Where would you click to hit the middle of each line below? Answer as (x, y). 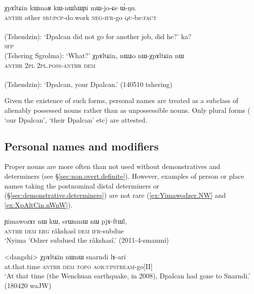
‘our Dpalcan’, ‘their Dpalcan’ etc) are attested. (76, 119)
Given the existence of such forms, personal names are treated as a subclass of (121, 100)
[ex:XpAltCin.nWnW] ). (39, 204)
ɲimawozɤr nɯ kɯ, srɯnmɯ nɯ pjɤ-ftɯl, (66, 221)
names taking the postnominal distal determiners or (82, 185)
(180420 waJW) (28, 285)
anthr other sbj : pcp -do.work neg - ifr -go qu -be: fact (81, 17)
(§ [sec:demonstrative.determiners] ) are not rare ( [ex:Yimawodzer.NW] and (115, 195)
